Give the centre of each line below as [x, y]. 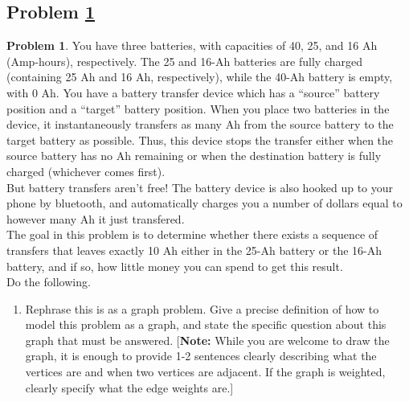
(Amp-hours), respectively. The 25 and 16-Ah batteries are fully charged [184, 61]
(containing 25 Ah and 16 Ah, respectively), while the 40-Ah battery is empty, [200, 77]
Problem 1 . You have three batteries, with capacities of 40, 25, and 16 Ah [192, 45]
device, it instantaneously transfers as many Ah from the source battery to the [200, 124]
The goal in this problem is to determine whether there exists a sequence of [192, 234]
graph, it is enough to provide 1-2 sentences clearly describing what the [201, 356]
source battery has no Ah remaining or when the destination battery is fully [194, 156]
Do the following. [49, 282]
